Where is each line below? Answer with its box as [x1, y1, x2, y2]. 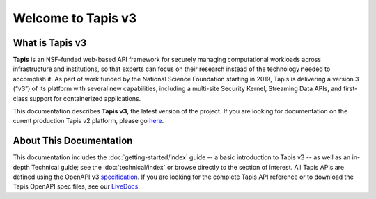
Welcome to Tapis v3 [13, 10, 137, 26]
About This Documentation [13, 135, 133, 147]
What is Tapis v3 [13, 37, 87, 49]
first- [343, 84, 358, 93]
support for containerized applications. [29, 94, 141, 102]
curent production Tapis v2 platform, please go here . [13, 117, 164, 125]
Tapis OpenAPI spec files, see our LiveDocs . [13, 182, 141, 191]
